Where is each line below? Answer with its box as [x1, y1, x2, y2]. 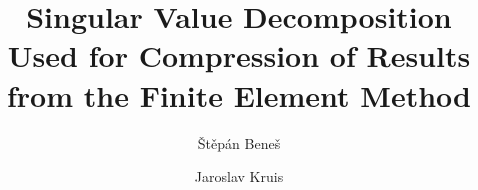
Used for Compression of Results [7, 35, 471, 76]
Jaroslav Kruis [194, 166, 284, 187]
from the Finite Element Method [7, 74, 471, 115]
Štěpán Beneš [197, 132, 281, 153]
